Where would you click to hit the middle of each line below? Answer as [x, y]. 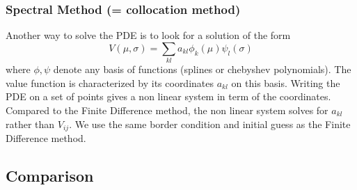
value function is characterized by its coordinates [110, 82]
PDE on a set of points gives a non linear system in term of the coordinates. [168, 96]
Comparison [50, 175]
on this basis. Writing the [286, 82]
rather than [30, 124]
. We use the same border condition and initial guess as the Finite [210, 124]
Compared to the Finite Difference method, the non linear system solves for [167, 110]
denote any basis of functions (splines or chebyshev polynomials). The [202, 69]
